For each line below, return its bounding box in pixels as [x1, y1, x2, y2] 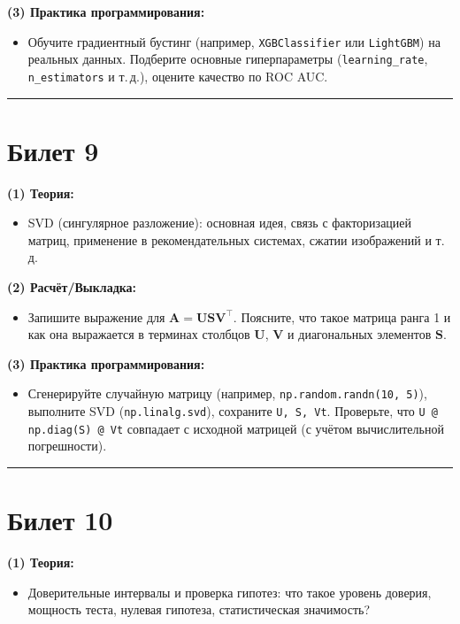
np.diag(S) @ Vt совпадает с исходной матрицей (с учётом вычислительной [27, 419, 444, 437]
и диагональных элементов [287, 325, 432, 343]
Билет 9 [7, 132, 99, 168]
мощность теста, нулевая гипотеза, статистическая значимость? [27, 600, 371, 619]
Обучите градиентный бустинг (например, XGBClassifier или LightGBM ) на [27, 32, 441, 50]
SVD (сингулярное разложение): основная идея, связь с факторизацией [27, 213, 412, 232]
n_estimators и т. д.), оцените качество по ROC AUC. [27, 66, 328, 85]
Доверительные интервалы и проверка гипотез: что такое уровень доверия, [27, 582, 432, 601]
